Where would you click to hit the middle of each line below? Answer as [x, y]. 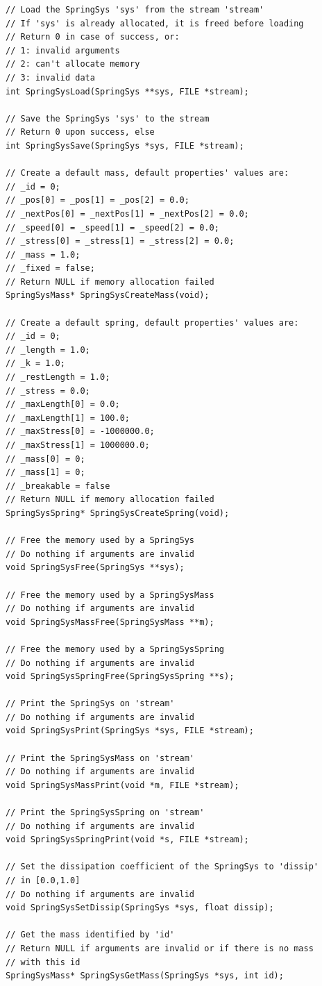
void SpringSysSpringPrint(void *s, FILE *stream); [127, 840]
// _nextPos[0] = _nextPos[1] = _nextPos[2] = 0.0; [127, 214]
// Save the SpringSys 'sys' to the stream [108, 118]
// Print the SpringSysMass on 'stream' [100, 758]
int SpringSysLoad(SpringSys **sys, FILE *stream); [127, 91]
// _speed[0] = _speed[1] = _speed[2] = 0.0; [112, 227]
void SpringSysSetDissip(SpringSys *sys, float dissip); [140, 908]
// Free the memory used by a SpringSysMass [110, 595]
